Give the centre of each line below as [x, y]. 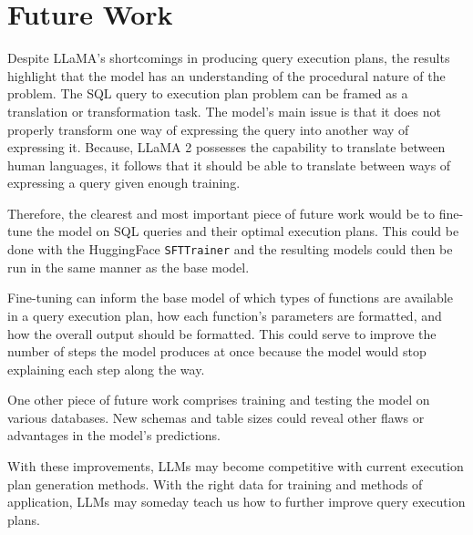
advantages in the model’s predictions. [114, 435]
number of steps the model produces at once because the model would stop [217, 351]
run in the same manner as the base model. [129, 267]
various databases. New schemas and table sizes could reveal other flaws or [216, 417]
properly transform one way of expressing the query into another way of [208, 129]
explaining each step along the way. [106, 369]
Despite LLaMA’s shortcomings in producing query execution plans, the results [229, 58]
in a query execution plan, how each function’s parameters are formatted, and [225, 315]
